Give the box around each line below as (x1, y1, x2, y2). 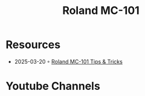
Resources (5, 38, 61, 52)
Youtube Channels (5, 80, 100, 93)
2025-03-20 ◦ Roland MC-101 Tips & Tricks (14, 58, 123, 65)
